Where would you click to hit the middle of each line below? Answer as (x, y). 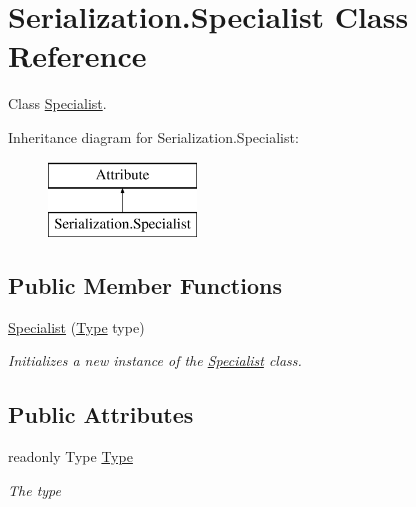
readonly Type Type (70, 456)
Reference (77, 55)
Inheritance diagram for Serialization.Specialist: (153, 136)
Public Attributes (101, 414)
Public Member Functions (145, 285)
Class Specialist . (57, 103)
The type (34, 489)
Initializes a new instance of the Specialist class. (155, 360)
